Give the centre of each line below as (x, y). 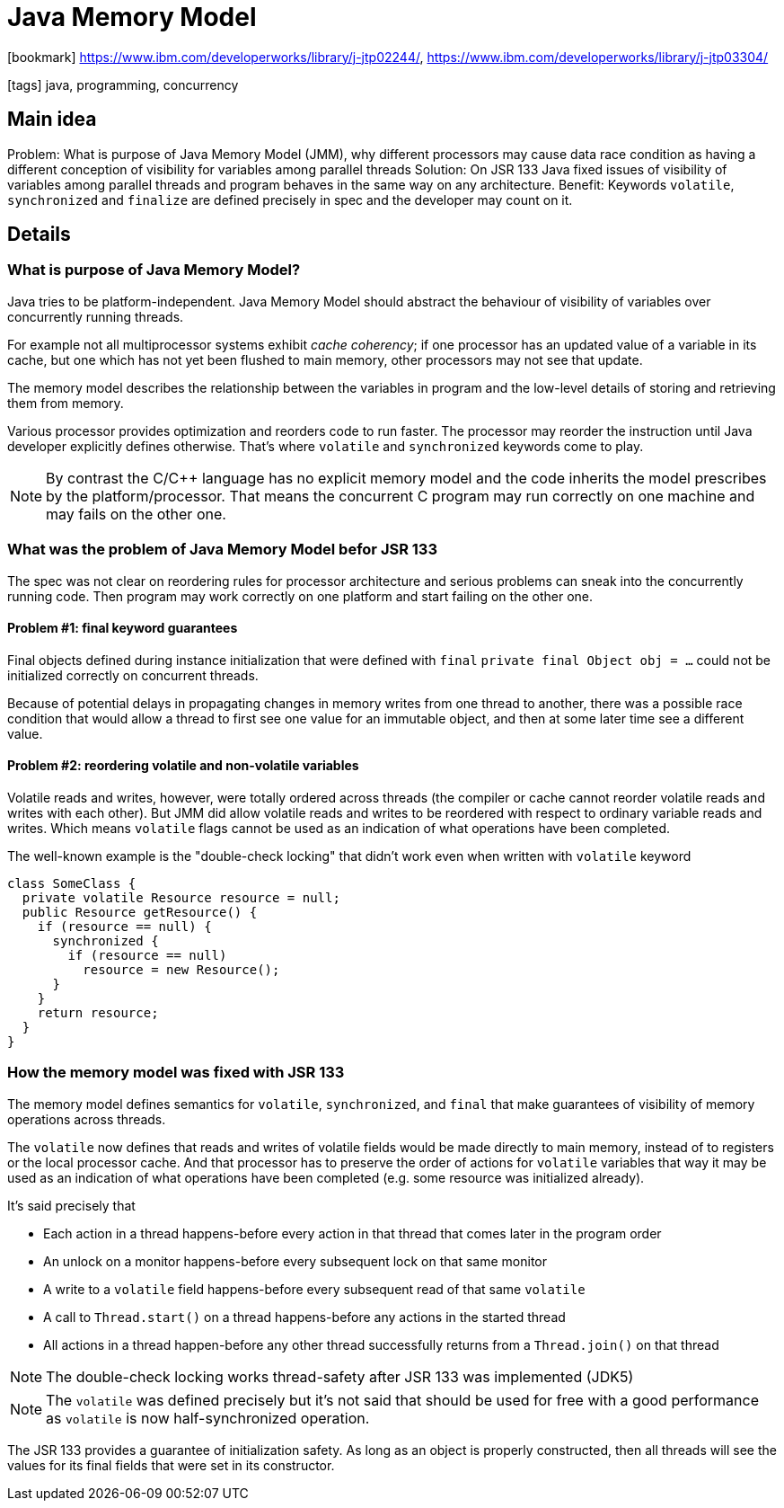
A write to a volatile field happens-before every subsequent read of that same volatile (314, 1289)
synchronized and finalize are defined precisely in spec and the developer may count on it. (290, 200)
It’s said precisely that (71, 1205)
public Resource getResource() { (140, 912)
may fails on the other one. (136, 514)
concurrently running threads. (96, 316)
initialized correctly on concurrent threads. (133, 675)
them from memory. (66, 403)
